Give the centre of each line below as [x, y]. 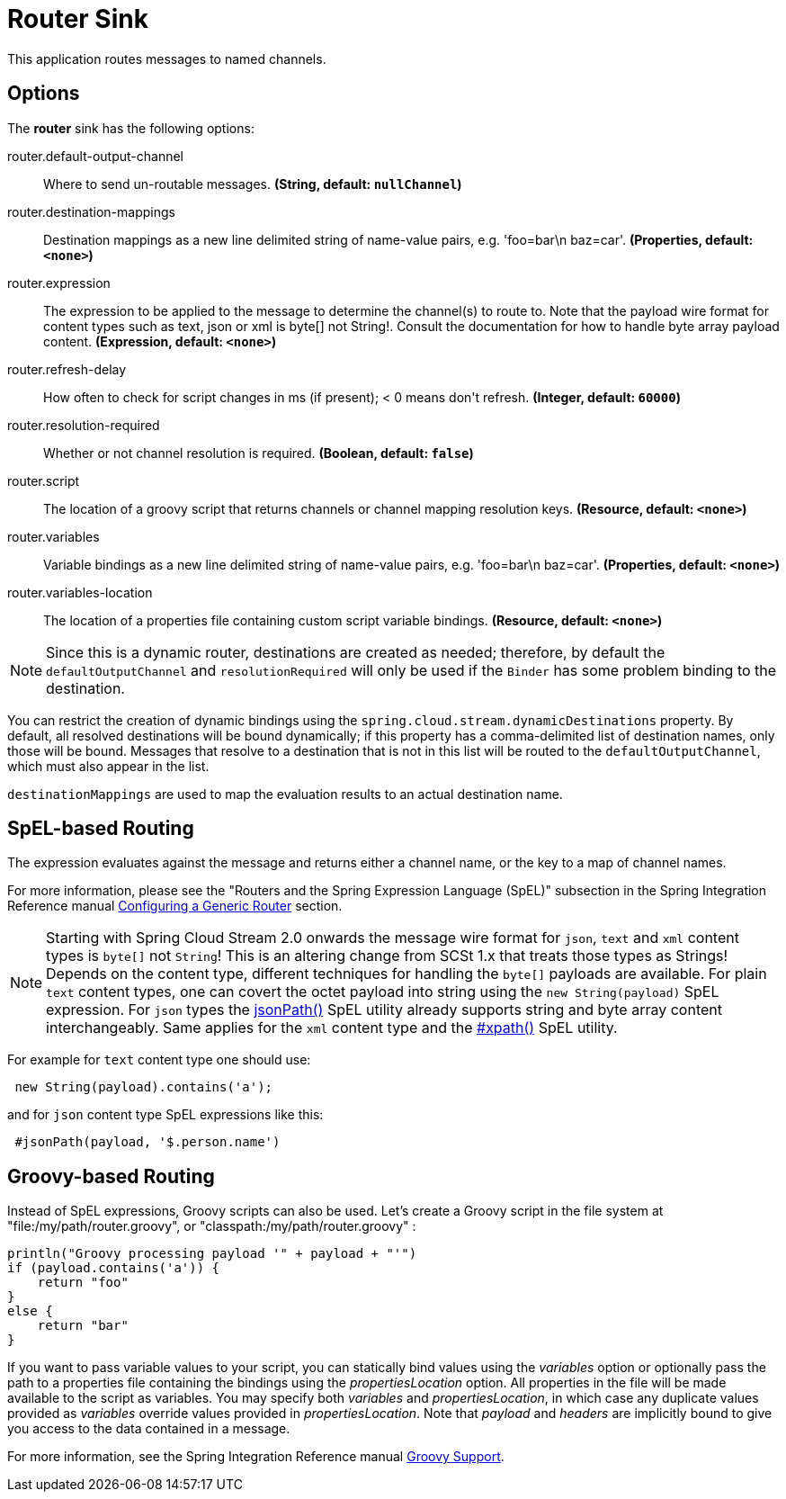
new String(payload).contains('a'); [144, 1087]
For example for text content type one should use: [159, 1060]
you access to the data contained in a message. [149, 1429]
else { [30, 1311]
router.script [44, 480]
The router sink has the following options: [131, 128]
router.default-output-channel [96, 156]
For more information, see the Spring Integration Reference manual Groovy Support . [256, 1457]
